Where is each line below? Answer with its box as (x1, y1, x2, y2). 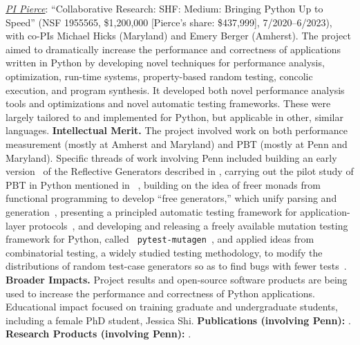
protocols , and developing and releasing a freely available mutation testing (28, 218, 348, 232)
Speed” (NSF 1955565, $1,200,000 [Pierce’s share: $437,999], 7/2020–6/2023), (6, 15, 332, 29)
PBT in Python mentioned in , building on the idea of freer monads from (6, 177, 321, 192)
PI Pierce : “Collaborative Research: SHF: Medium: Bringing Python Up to (6, 1, 323, 15)
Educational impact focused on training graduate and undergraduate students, (6, 299, 338, 314)
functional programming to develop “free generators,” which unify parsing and (6, 191, 337, 205)
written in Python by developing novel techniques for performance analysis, (6, 55, 325, 70)
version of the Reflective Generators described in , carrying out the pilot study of (6, 164, 354, 178)
